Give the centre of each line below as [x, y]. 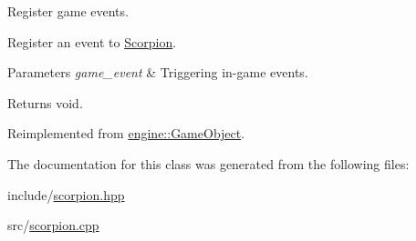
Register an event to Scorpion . [92, 41]
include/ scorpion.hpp [66, 194]
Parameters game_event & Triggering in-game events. [158, 72]
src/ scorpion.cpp [53, 225]
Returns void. [45, 102]
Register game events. [68, 11]
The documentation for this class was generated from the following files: [208, 163]
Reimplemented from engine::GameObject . [126, 133]
